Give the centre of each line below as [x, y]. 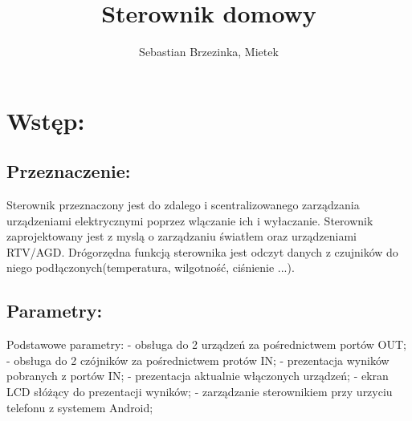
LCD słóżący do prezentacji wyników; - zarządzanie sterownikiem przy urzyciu [200, 392]
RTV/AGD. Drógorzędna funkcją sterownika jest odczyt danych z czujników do [202, 251]
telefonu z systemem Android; [80, 407]
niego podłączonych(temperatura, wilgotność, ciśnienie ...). [151, 267]
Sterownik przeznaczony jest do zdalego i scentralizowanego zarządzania [183, 205]
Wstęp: [46, 120]
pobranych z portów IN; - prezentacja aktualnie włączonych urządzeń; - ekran [198, 376]
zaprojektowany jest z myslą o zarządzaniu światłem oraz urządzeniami [182, 236]
